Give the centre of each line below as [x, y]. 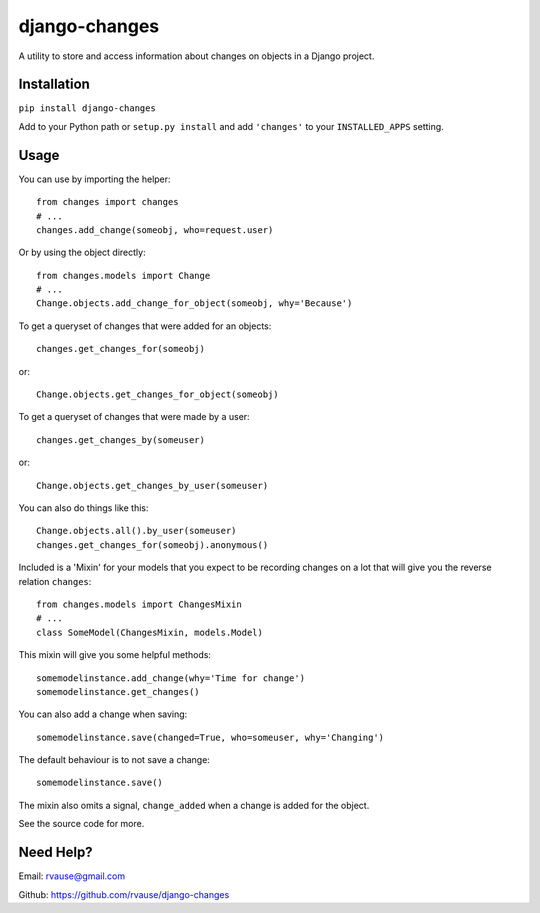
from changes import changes [107, 202]
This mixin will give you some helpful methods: [115, 655]
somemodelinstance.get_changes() [118, 691]
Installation [54, 84]
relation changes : [55, 581]
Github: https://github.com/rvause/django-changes [124, 894]
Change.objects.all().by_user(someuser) [136, 531]
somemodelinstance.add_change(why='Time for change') [170, 678]
